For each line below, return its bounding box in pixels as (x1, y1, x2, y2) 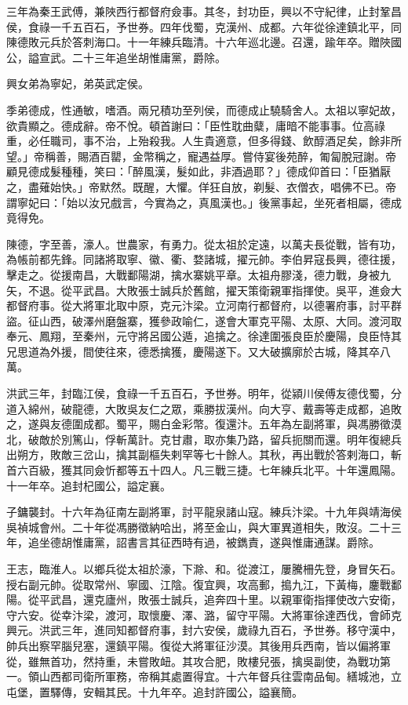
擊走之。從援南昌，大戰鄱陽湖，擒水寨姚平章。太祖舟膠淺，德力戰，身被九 (6, 266, 391, 282)
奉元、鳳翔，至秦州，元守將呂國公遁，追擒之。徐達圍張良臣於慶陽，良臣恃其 (6, 328, 402, 344)
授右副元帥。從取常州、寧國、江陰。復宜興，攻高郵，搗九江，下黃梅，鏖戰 (6, 576, 391, 592)
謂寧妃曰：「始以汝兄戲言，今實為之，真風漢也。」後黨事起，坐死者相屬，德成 (6, 194, 402, 210)
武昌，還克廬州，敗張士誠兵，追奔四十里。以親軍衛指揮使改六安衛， (49, 591, 402, 608)
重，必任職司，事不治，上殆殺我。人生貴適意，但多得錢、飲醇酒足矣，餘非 (6, 133, 391, 149)
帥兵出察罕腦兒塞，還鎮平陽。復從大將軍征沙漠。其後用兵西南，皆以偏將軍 (6, 637, 391, 653)
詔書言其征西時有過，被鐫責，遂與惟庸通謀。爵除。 (115, 534, 380, 551)
